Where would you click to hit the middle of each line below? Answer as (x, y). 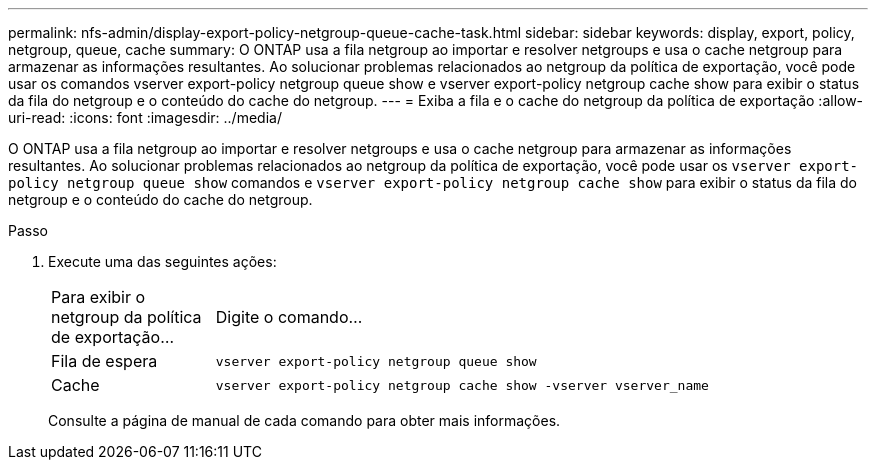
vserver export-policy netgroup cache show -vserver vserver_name (462, 385)
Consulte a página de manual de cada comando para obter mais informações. (304, 420)
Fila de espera (104, 361)
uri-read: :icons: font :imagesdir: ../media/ (145, 117)
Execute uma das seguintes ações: (162, 261)
